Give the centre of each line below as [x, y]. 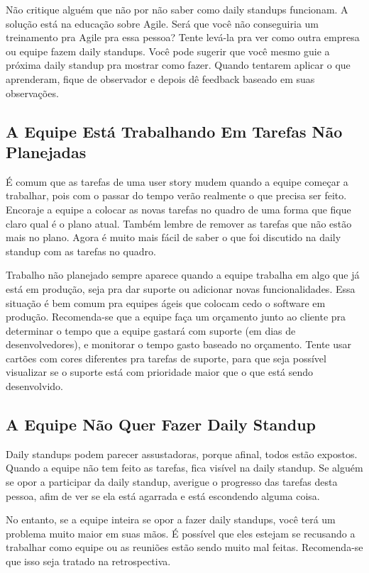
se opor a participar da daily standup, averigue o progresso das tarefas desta [172, 482]
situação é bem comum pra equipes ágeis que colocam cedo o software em [166, 302]
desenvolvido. [34, 386]
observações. [32, 93]
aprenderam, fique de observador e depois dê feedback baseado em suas [160, 78]
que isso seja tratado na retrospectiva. [88, 561]
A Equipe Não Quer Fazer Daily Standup [161, 424]
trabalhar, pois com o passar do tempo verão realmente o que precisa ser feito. [176, 195]
